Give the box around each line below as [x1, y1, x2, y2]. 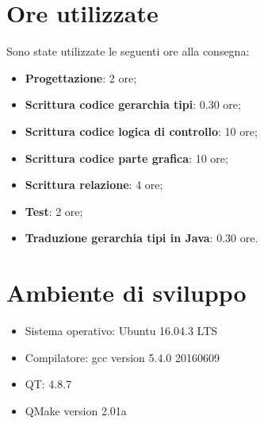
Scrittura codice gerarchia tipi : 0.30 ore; [25, 96, 241, 113]
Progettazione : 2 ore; [25, 69, 137, 86]
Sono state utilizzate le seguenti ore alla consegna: [6, 43, 250, 60]
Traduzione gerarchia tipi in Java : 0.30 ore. [25, 229, 258, 246]
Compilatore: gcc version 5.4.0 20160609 [25, 349, 220, 365]
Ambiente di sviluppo [6, 276, 247, 309]
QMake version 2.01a [25, 402, 127, 418]
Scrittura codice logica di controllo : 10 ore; [25, 122, 258, 139]
